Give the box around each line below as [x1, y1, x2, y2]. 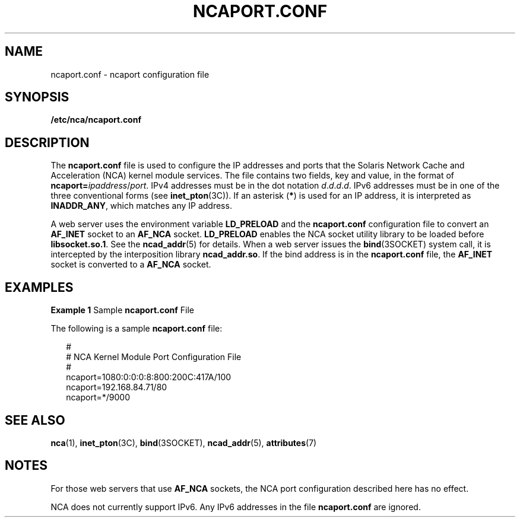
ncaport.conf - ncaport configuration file [50, 69, 210, 79]
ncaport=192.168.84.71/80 [66, 382, 167, 393]
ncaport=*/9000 [66, 392, 130, 403]
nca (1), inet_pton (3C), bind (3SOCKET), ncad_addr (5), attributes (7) [50, 437, 317, 448]
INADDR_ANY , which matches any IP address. [50, 200, 232, 211]
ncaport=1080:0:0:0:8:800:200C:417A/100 [66, 372, 232, 383]
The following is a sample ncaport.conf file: [50, 323, 223, 334]
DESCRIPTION [5, 135, 90, 150]
